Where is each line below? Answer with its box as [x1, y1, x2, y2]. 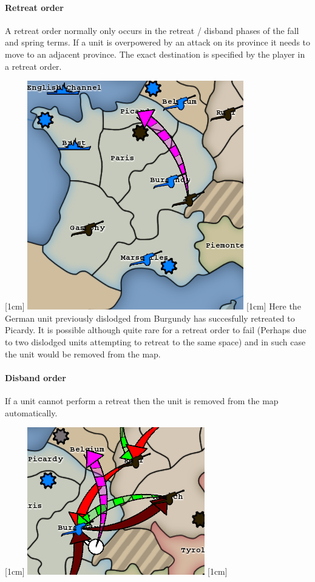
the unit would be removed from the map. [5, 347, 161, 360]
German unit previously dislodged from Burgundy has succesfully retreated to [5, 311, 295, 324]
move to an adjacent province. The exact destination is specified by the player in [5, 47, 305, 60]
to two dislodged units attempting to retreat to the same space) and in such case [5, 335, 306, 348]
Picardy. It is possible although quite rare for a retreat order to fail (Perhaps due [5, 323, 307, 336]
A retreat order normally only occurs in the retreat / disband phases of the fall [5, 24, 299, 36]
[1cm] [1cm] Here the [5, 300, 301, 313]
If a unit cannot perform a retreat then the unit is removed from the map [5, 394, 279, 407]
